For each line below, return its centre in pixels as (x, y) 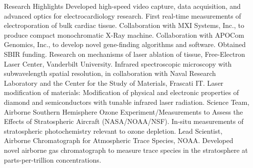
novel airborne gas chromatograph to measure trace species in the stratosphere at (126, 150)
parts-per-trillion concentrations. (53, 159)
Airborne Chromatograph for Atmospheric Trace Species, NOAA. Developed (119, 140)
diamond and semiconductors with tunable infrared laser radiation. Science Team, (127, 102)
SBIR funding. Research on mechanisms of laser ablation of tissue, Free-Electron (125, 54)
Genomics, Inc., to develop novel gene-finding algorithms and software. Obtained (125, 44)
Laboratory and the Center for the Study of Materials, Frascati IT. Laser (114, 83)
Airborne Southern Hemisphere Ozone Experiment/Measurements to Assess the (124, 111)
